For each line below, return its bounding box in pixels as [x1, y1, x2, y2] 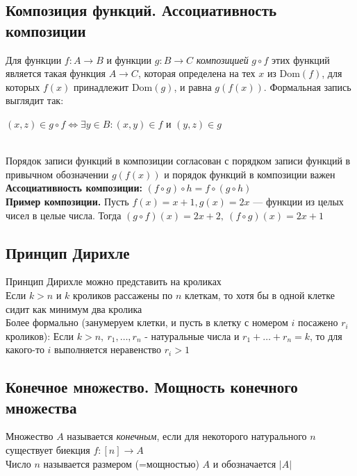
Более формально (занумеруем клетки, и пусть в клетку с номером [6, 315, 288, 330]
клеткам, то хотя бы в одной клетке [185, 287, 335, 302]
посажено [297, 315, 338, 330]
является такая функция [6, 66, 106, 80]
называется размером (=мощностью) [43, 456, 199, 470]
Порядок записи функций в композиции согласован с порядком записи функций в [6, 153, 351, 168]
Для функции [6, 52, 62, 67]
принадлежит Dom [73, 79, 153, 94]
